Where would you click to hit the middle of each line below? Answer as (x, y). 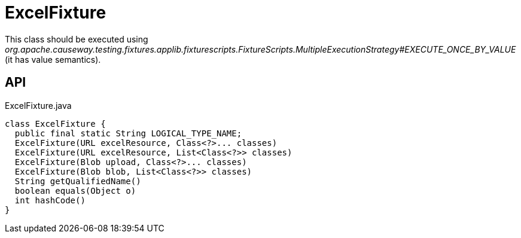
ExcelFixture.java (38, 105)
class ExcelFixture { (55, 123)
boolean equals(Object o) (75, 190)
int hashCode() (50, 200)
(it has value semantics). (53, 59)
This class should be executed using (77, 39)
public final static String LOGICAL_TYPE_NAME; (128, 133)
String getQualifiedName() (78, 181)
